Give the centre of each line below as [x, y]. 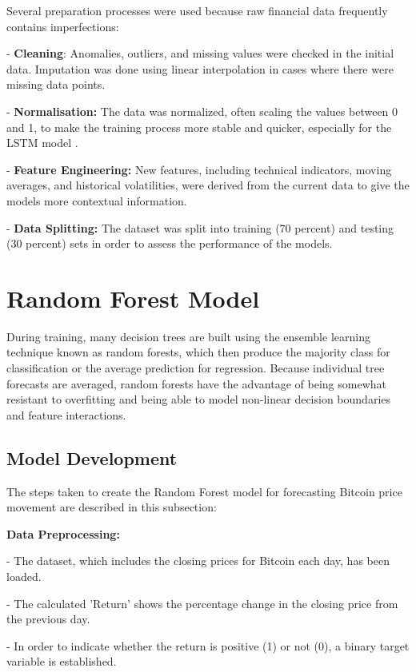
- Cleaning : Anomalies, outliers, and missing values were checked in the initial [200, 53]
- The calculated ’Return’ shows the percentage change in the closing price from [202, 603]
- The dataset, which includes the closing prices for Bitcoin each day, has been [198, 561]
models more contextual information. [97, 200]
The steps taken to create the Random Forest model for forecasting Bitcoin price [204, 491]
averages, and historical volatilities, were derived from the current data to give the [208, 185]
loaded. [24, 576]
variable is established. [62, 661]
